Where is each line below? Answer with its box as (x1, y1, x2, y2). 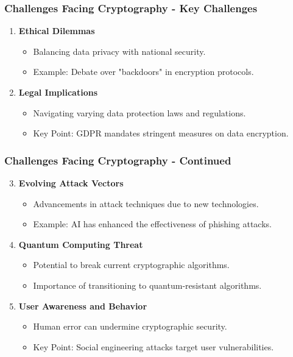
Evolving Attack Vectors (18, 177, 124, 189)
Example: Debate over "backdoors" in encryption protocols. (33, 65, 254, 78)
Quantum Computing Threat (18, 238, 143, 250)
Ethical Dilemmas (18, 24, 95, 37)
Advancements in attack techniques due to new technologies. (33, 197, 259, 210)
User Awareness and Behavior (18, 299, 147, 312)
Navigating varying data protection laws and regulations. (33, 106, 246, 119)
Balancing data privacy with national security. (33, 44, 206, 57)
